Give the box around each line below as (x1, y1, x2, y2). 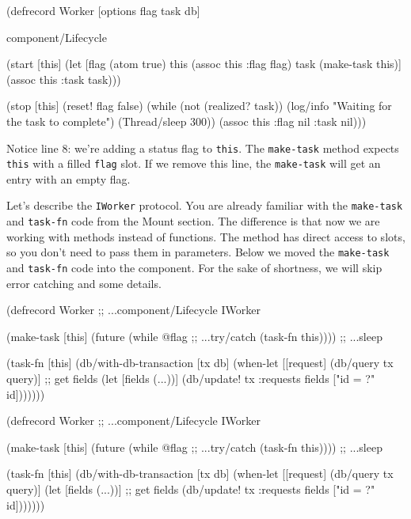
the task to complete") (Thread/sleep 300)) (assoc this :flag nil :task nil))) (6, 112, 367, 129)
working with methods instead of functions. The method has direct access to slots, (6, 228, 405, 244)
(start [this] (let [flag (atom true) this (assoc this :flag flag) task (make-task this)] (6, 55, 401, 72)
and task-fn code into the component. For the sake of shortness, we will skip (6, 259, 382, 276)
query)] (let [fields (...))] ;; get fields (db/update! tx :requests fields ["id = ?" (6, 481, 375, 498)
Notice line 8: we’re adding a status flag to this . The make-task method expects (6, 139, 399, 156)
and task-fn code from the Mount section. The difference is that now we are (6, 213, 380, 229)
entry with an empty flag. (6, 170, 131, 187)
